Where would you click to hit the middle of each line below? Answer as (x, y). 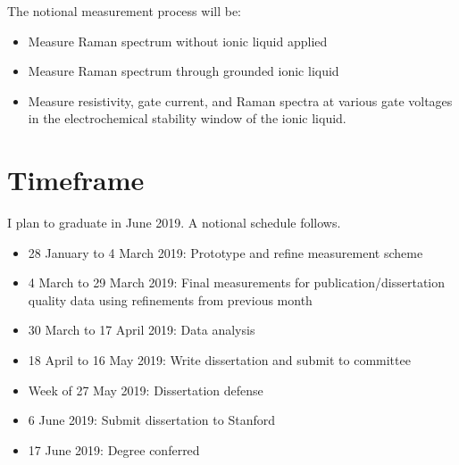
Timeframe (76, 180)
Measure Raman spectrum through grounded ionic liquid (184, 71)
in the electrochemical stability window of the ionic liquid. (187, 118)
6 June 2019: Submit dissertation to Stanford (151, 420)
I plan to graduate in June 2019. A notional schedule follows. (174, 223)
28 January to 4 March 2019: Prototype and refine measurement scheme (225, 252)
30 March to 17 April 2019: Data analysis (142, 330)
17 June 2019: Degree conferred (114, 449)
